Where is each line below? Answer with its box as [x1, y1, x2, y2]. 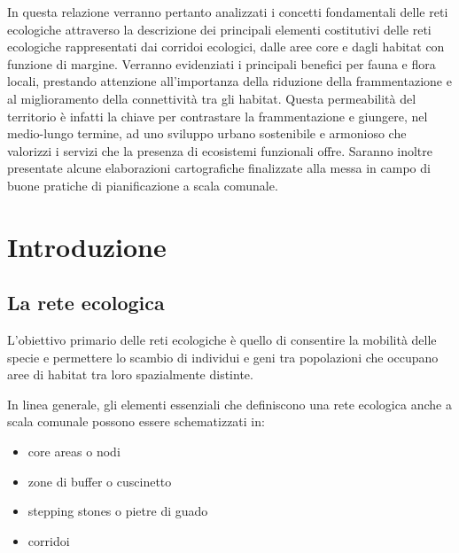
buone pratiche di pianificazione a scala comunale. [7, 175, 278, 194]
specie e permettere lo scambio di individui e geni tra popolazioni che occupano [7, 347, 439, 366]
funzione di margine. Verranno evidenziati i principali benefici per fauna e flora [7, 54, 436, 73]
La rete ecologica [7, 289, 165, 316]
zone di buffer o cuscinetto [27, 471, 172, 490]
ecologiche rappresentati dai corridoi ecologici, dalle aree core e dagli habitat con [7, 37, 445, 56]
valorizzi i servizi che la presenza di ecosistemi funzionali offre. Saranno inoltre [7, 141, 433, 160]
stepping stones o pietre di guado [27, 502, 208, 520]
